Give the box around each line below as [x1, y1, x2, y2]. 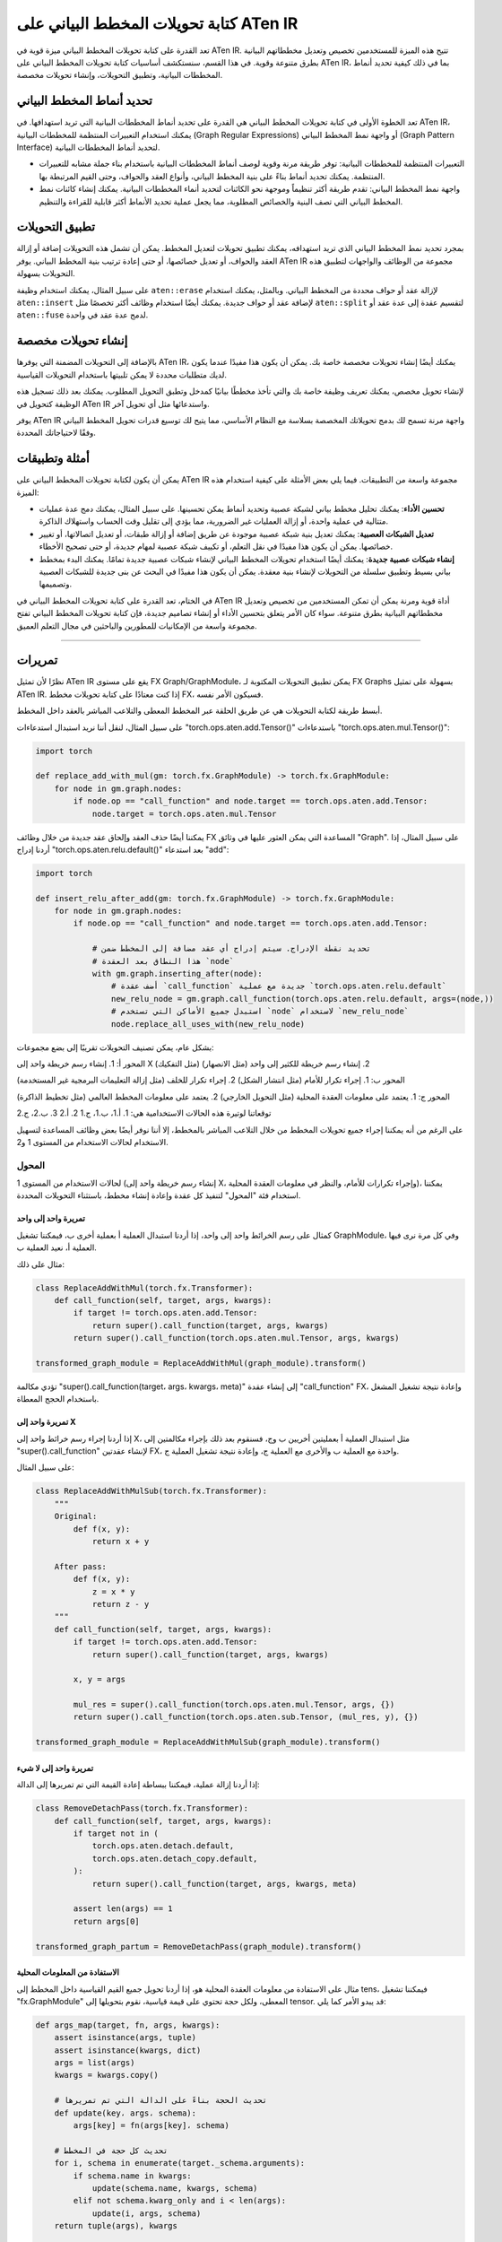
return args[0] [73, 1916, 141, 1926]
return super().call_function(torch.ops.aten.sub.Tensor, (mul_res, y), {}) [73, 1712, 419, 1722]
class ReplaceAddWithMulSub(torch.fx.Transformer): [35, 1486, 268, 1497]
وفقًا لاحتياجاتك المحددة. [16, 427, 96, 439]
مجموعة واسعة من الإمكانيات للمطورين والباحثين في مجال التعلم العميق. [16, 620, 257, 631]
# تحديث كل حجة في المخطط [54, 2145, 169, 2156]
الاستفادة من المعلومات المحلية [16, 1967, 120, 1977]
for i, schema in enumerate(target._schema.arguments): [54, 2158, 306, 2168]
